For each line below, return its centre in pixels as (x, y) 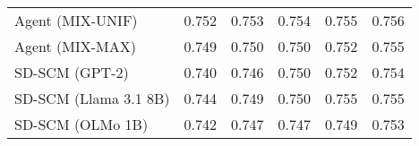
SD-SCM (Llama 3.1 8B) (92, 98)
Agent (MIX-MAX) (76, 46)
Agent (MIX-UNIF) (76, 20)
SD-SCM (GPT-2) (72, 72)
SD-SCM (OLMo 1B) (81, 124)
